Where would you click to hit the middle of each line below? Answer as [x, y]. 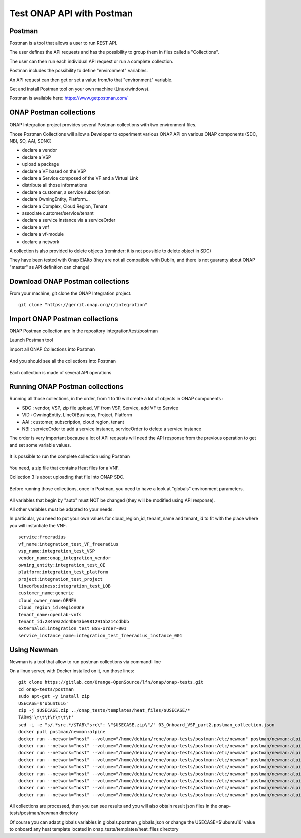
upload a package [40, 164]
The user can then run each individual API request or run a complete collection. [91, 61]
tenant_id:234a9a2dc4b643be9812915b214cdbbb [74, 621]
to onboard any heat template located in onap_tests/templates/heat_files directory [94, 829]
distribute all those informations [54, 185]
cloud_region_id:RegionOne [51, 607]
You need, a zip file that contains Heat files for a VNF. [64, 468]
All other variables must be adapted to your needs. [61, 509]
